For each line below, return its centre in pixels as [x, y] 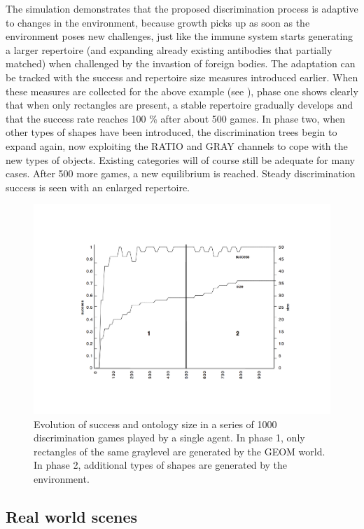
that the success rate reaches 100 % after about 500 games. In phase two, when [176, 118]
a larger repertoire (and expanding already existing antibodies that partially [169, 49]
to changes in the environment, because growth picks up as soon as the [158, 22]
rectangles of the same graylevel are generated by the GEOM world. [180, 451]
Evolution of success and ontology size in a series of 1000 [155, 424]
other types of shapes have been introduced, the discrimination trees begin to [171, 132]
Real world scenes [71, 516]
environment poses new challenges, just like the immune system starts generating [180, 36]
